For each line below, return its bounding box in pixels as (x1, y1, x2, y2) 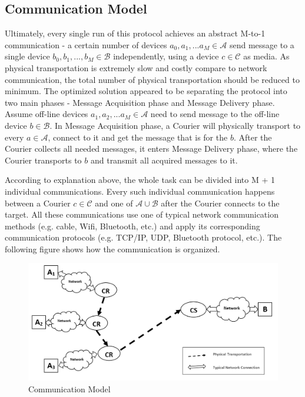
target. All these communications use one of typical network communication (5, 208, 279, 221)
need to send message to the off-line (150, 108, 280, 120)
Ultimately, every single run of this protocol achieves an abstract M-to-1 (5, 27, 266, 39)
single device (5, 50, 50, 62)
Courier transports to (5, 154, 82, 166)
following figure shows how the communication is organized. (5, 242, 220, 255)
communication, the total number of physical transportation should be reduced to (5, 73, 300, 85)
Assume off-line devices (5, 108, 88, 120)
